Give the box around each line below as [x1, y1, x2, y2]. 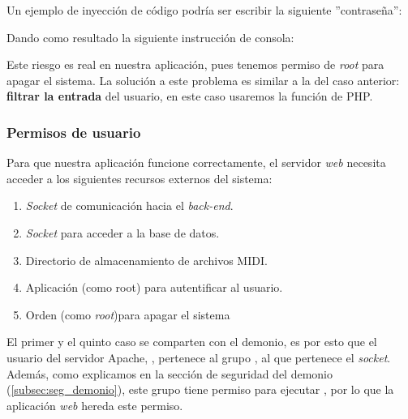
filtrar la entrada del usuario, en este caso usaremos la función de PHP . [6, 88, 373, 105]
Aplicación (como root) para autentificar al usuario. [25, 279, 283, 296]
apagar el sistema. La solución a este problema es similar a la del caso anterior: [6, 71, 400, 88]
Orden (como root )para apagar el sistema [25, 306, 230, 323]
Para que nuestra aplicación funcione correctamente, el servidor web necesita [6, 154, 386, 171]
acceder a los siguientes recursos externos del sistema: [6, 169, 273, 186]
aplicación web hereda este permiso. [6, 396, 183, 413]
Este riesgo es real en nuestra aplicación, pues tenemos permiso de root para [6, 56, 384, 73]
